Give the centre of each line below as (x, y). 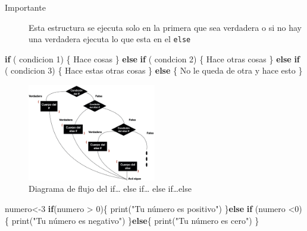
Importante (25, 7)
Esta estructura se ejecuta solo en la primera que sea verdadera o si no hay (165, 27)
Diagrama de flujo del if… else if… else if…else (110, 189)
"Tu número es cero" (212, 220)
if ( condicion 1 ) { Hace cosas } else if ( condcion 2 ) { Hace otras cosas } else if (152, 58)
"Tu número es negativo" (77, 220)
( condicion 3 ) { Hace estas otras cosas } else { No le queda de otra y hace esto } (154, 70)
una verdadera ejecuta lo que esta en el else (110, 39)
